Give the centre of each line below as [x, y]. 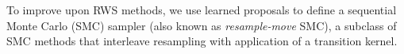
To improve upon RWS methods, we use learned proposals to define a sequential [202, 10]
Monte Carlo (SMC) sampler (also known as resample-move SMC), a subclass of [202, 25]
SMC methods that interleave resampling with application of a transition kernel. [202, 41]
